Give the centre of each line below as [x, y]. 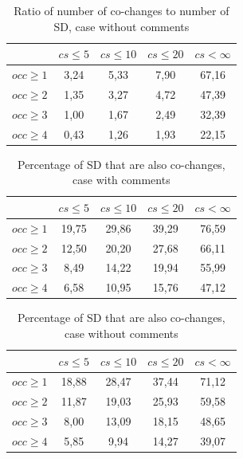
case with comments [121, 180]
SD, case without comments [121, 26]
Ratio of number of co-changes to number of [121, 10]
